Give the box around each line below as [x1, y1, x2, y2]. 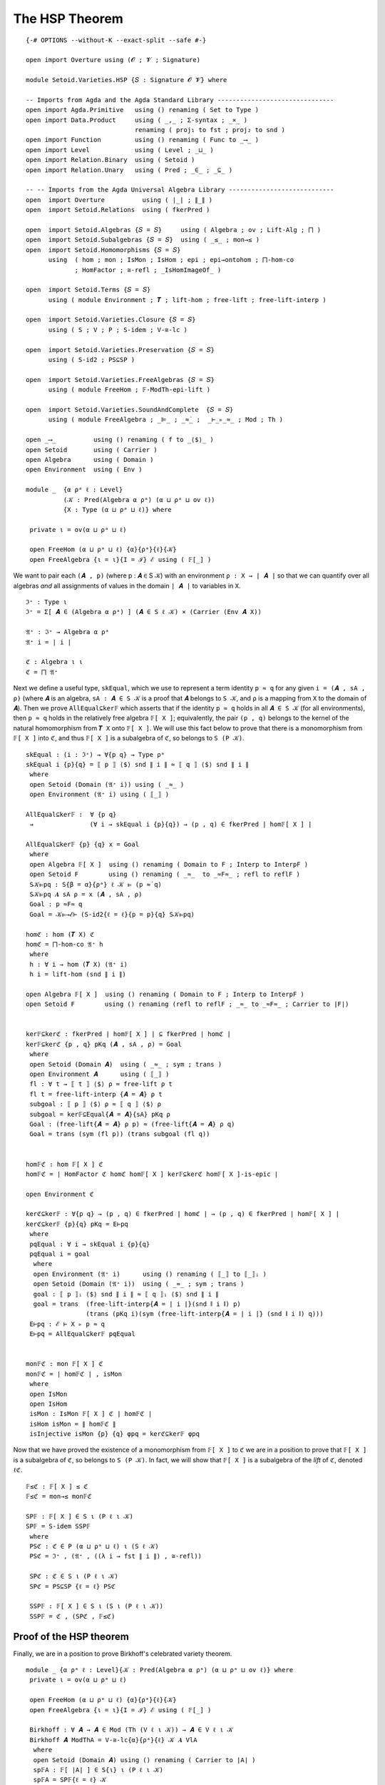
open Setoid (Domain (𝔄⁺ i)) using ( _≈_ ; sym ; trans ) [33, 1280, 245, 1288]
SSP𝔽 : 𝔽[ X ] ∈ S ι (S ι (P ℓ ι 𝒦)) [29, 1602, 164, 1610]
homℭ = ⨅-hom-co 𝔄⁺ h [26, 940, 103, 948]
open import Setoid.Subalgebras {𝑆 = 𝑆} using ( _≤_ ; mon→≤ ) [26, 236, 260, 244]
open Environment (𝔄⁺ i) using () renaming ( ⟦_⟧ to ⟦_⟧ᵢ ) [33, 1269, 267, 1278]
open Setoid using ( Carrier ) [26, 446, 158, 453]
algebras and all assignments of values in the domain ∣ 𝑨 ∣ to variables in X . [13, 581, 242, 590]
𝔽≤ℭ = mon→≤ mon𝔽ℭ [26, 1492, 93, 1501]
